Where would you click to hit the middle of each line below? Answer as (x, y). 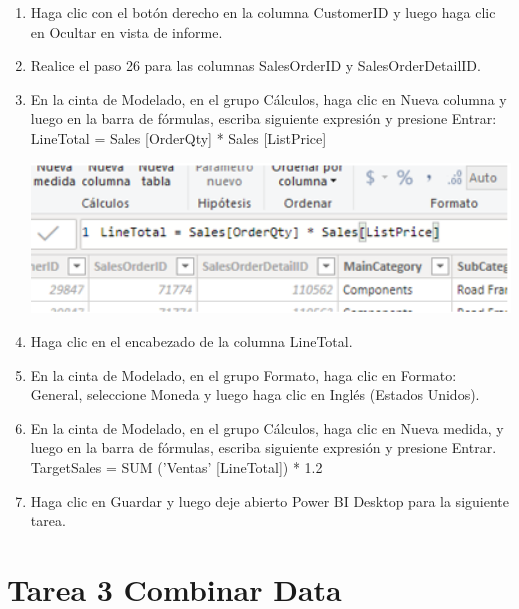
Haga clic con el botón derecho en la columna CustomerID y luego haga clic (263, 12)
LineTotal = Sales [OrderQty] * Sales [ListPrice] (178, 137)
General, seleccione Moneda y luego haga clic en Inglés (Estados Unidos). (255, 394)
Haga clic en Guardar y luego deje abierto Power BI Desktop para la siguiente (269, 500)
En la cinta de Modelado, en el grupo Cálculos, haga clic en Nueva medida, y (267, 427)
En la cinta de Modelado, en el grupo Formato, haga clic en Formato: (243, 374)
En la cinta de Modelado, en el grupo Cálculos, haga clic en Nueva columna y (268, 98)
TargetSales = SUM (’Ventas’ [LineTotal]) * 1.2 (176, 467)
